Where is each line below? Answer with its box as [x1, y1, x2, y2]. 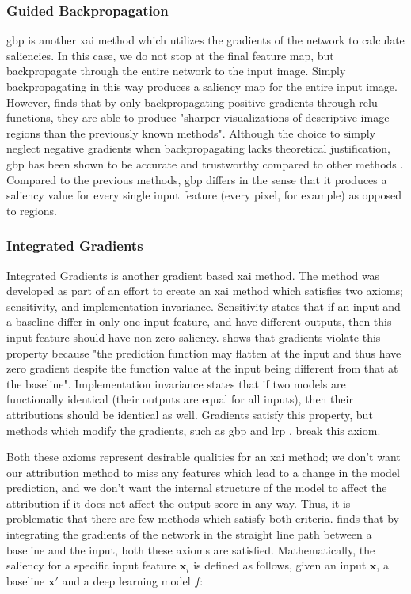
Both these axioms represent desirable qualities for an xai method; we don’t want [6, 448, 401, 465]
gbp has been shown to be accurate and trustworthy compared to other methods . [6, 155, 404, 172]
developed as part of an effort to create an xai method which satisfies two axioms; [6, 282, 403, 299]
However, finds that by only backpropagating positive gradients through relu [6, 93, 378, 110]
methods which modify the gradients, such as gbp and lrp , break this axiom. [6, 422, 381, 438]
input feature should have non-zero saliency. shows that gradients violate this [6, 328, 381, 345]
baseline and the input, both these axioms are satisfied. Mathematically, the [6, 541, 375, 558]
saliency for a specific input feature [6, 557, 177, 573]
